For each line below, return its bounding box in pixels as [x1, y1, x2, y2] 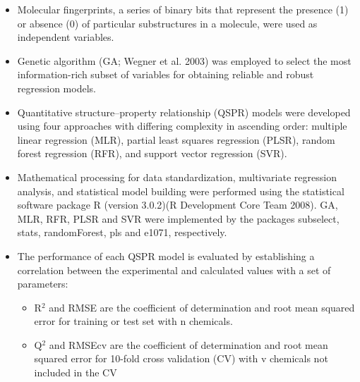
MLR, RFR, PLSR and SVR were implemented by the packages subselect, [17, 211, 340, 226]
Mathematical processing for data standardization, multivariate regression [17, 169, 337, 184]
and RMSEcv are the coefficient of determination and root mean [49, 337, 328, 352]
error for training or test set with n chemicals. [34, 314, 233, 328]
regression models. [17, 80, 96, 95]
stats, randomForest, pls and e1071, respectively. [17, 225, 227, 240]
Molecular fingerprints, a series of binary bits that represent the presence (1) [17, 2, 349, 16]
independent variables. [17, 30, 114, 44]
